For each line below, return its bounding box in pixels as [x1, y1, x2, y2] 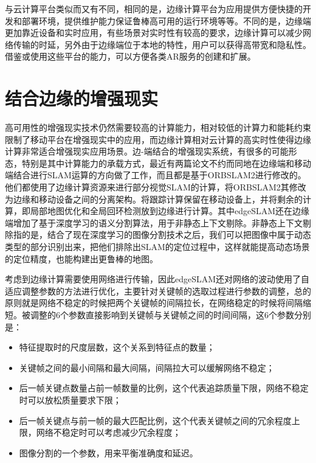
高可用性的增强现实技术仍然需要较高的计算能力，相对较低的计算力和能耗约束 [5, 121, 311, 134]
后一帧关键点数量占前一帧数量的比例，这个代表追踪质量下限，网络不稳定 [19, 381, 309, 394]
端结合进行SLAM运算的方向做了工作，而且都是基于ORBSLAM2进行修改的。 [5, 169, 306, 181]
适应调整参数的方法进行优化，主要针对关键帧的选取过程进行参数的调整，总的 [5, 284, 311, 297]
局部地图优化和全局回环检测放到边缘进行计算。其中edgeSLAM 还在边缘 [30, 204, 310, 217]
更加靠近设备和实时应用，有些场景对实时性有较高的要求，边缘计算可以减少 [5, 26, 303, 39]
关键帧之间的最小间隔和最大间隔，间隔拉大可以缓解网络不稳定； [19, 361, 275, 374]
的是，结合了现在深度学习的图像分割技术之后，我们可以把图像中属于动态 [21, 228, 311, 241]
